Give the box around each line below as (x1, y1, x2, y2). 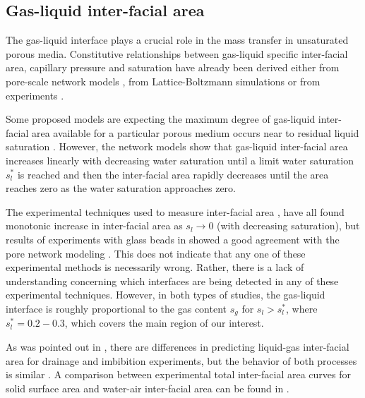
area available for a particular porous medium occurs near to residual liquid (31, 125, 359, 140)
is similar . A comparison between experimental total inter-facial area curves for (6, 367, 351, 382)
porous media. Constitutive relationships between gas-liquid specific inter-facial (6, 46, 348, 61)
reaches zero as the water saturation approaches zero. (6, 181, 236, 195)
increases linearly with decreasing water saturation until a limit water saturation (6, 152, 354, 167)
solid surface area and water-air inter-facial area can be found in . (6, 380, 289, 395)
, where (286, 301, 318, 315)
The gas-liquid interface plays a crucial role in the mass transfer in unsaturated (6, 32, 349, 47)
